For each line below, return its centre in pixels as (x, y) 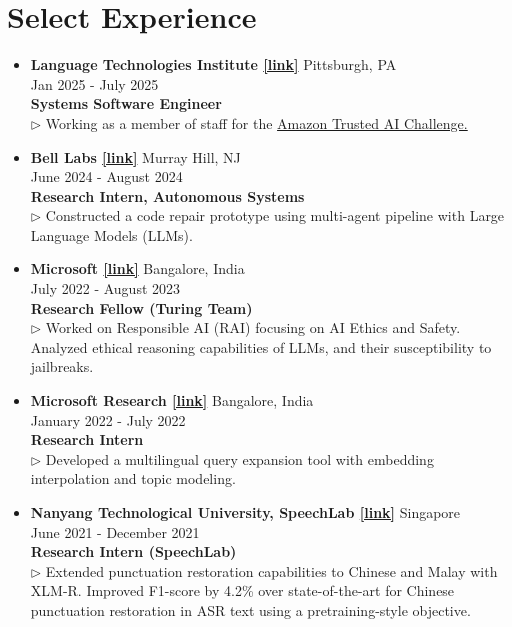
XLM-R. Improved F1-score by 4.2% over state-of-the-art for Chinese (242, 590)
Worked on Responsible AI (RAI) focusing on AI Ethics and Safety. (253, 327)
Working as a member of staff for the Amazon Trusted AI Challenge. (256, 122)
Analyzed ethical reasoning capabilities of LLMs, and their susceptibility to (261, 346)
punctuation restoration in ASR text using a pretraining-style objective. (250, 609)
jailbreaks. (62, 366)
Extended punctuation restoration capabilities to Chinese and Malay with (271, 570)
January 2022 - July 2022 (108, 419)
